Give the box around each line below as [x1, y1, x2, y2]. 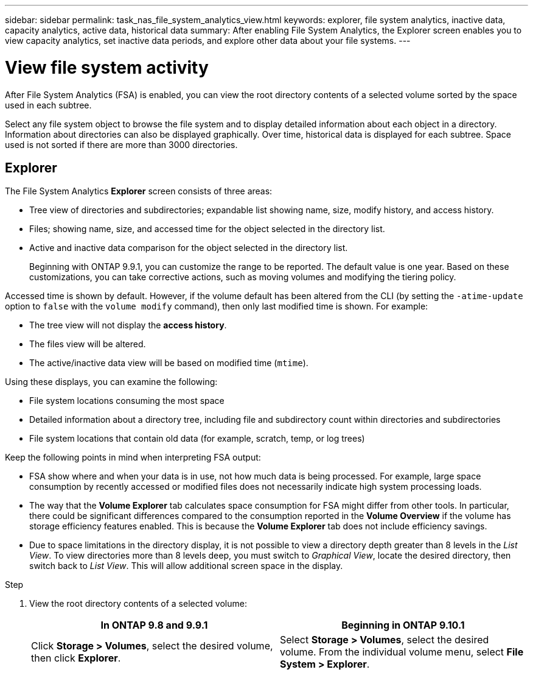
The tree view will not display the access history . [29, 320, 227, 331]
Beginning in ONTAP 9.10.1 [341, 619, 465, 632]
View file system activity [5, 57, 209, 78]
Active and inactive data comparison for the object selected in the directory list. [29, 242, 348, 253]
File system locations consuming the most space [29, 395, 225, 406]
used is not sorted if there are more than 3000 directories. [5, 139, 238, 150]
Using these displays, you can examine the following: [5, 376, 218, 387]
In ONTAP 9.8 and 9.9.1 [100, 619, 208, 632]
